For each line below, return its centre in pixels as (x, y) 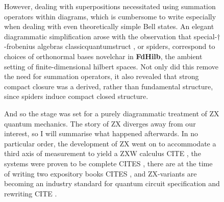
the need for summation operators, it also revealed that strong (102, 76)
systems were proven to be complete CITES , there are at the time (108, 163)
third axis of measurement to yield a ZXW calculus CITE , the (103, 153)
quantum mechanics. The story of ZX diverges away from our (100, 123)
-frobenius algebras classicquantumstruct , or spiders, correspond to (110, 46)
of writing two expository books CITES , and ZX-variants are (101, 173)
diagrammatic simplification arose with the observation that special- (111, 36)
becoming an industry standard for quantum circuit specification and (112, 183)
